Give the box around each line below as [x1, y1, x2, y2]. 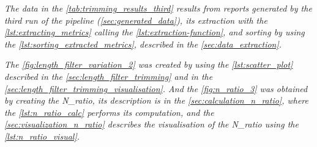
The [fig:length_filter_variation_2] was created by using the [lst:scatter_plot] [4, 58, 293, 71]
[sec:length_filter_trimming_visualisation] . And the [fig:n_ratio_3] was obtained [4, 82, 308, 95]
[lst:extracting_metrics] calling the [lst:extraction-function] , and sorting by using [4, 26, 305, 38]
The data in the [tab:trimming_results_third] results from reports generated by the [4, 2, 312, 14]
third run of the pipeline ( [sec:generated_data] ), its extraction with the [4, 13, 267, 26]
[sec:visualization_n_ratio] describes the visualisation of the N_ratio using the [4, 118, 299, 131]
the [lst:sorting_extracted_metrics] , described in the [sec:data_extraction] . [4, 37, 282, 50]
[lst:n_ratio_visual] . [4, 129, 80, 142]
